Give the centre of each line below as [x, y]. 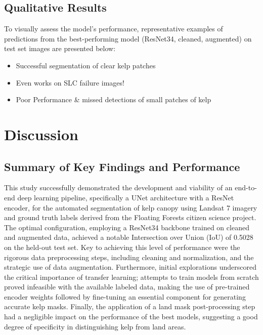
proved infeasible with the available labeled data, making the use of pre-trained [127, 287]
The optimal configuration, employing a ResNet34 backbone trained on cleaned [127, 227]
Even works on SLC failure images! [70, 82]
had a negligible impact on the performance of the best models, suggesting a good [131, 317]
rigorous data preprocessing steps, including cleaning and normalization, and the [129, 257]
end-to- [246, 187]
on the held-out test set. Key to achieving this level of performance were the [122, 247]
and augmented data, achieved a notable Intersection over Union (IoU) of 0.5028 [129, 237]
